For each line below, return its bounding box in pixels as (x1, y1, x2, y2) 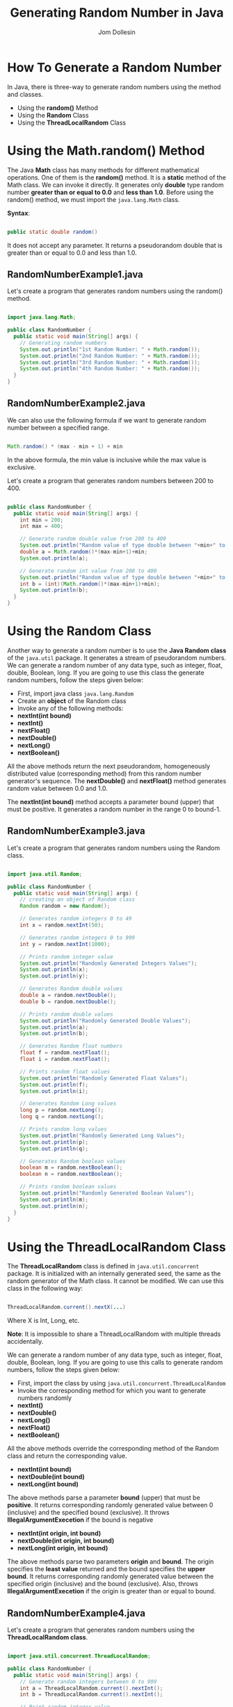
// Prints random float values (19, 1068, 111, 1075)
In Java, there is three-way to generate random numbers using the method (7, 82, 221, 91)
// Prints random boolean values (19, 1183, 117, 1190)
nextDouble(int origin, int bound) (17, 1536, 115, 1545)
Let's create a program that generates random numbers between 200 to (7, 476, 214, 485)
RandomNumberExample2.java (7, 398, 146, 409)
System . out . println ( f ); (19, 1081, 89, 1088)
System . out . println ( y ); (19, 973, 89, 980)
